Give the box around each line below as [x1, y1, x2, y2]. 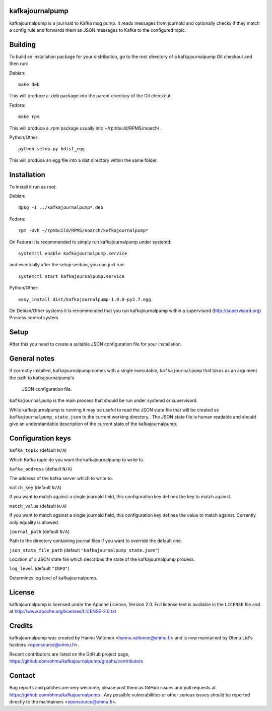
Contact [9, 671, 35, 680]
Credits [9, 621, 33, 630]
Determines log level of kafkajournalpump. [9, 575, 98, 581]
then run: [9, 61, 29, 67]
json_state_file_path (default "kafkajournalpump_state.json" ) [9, 547, 160, 553]
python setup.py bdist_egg [18, 146, 85, 152]
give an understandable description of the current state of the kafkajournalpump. [9, 421, 178, 427]
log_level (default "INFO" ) [9, 565, 70, 572]
